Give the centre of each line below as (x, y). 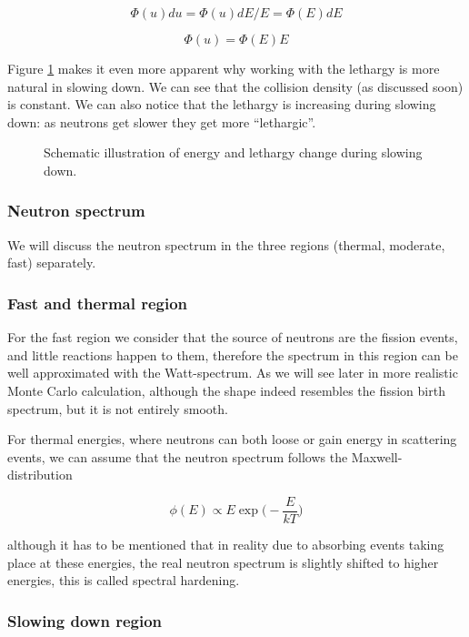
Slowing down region (85, 620)
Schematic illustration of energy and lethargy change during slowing (233, 152)
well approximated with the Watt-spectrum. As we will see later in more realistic (233, 373)
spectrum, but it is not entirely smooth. (118, 408)
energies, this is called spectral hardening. (124, 580)
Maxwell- (377, 456)
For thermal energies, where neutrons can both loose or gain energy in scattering (232, 439)
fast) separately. (52, 263)
